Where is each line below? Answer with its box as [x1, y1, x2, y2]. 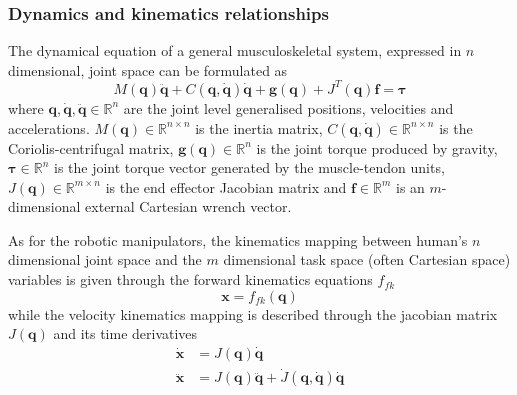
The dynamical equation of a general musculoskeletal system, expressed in [8, 40, 462, 61]
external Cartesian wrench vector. [85, 196, 292, 217]
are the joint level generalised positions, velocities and [123, 97, 454, 118]
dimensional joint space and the [8, 249, 202, 270]
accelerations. [8, 117, 90, 138]
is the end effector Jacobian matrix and [105, 176, 347, 197]
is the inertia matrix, [195, 117, 323, 138]
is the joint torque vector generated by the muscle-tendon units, [54, 157, 445, 178]
